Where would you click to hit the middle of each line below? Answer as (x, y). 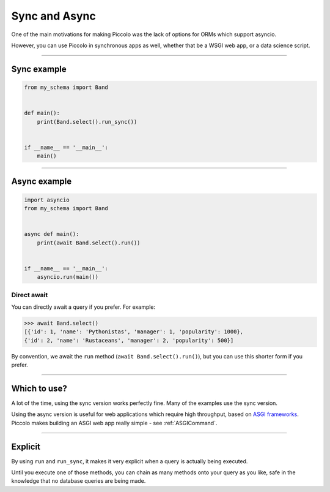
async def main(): (52, 234)
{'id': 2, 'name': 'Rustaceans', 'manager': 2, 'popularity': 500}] (129, 340)
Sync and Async (53, 16)
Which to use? (39, 388)
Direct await (30, 295)
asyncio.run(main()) (68, 277)
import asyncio (47, 200)
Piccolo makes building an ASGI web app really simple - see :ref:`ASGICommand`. (114, 423)
